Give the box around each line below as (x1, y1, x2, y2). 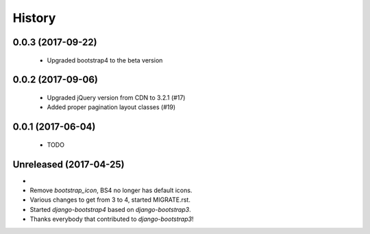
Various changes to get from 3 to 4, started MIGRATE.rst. (29, 196, 191, 204)
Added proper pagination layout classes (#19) (47, 103, 176, 111)
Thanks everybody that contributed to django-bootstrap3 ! (29, 215, 194, 223)
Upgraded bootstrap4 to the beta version (47, 56, 163, 65)
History (12, 10, 56, 25)
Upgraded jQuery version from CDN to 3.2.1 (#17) (47, 93, 186, 102)
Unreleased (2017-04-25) (12, 159, 125, 170)
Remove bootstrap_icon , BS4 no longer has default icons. (29, 186, 193, 195)
